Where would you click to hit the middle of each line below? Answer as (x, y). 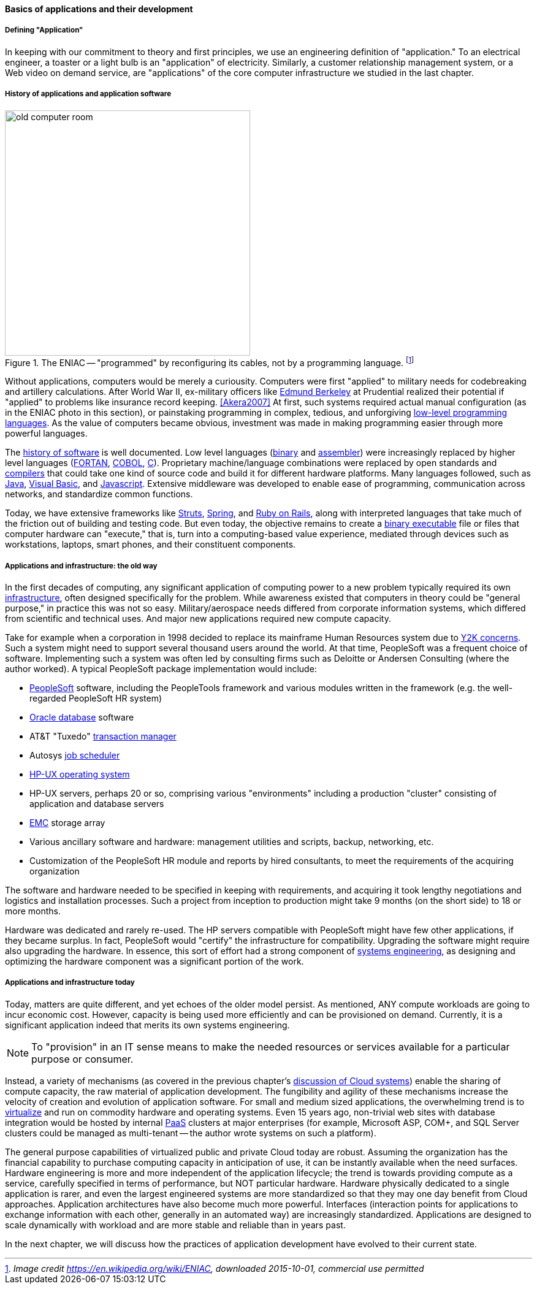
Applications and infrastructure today (70, 983)
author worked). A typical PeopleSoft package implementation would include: (161, 669)
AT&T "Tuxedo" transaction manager (103, 736)
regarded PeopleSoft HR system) (96, 698)
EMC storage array (67, 823)
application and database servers (97, 804)
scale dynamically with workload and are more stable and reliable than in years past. (175, 1225)
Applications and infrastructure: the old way (81, 566)
